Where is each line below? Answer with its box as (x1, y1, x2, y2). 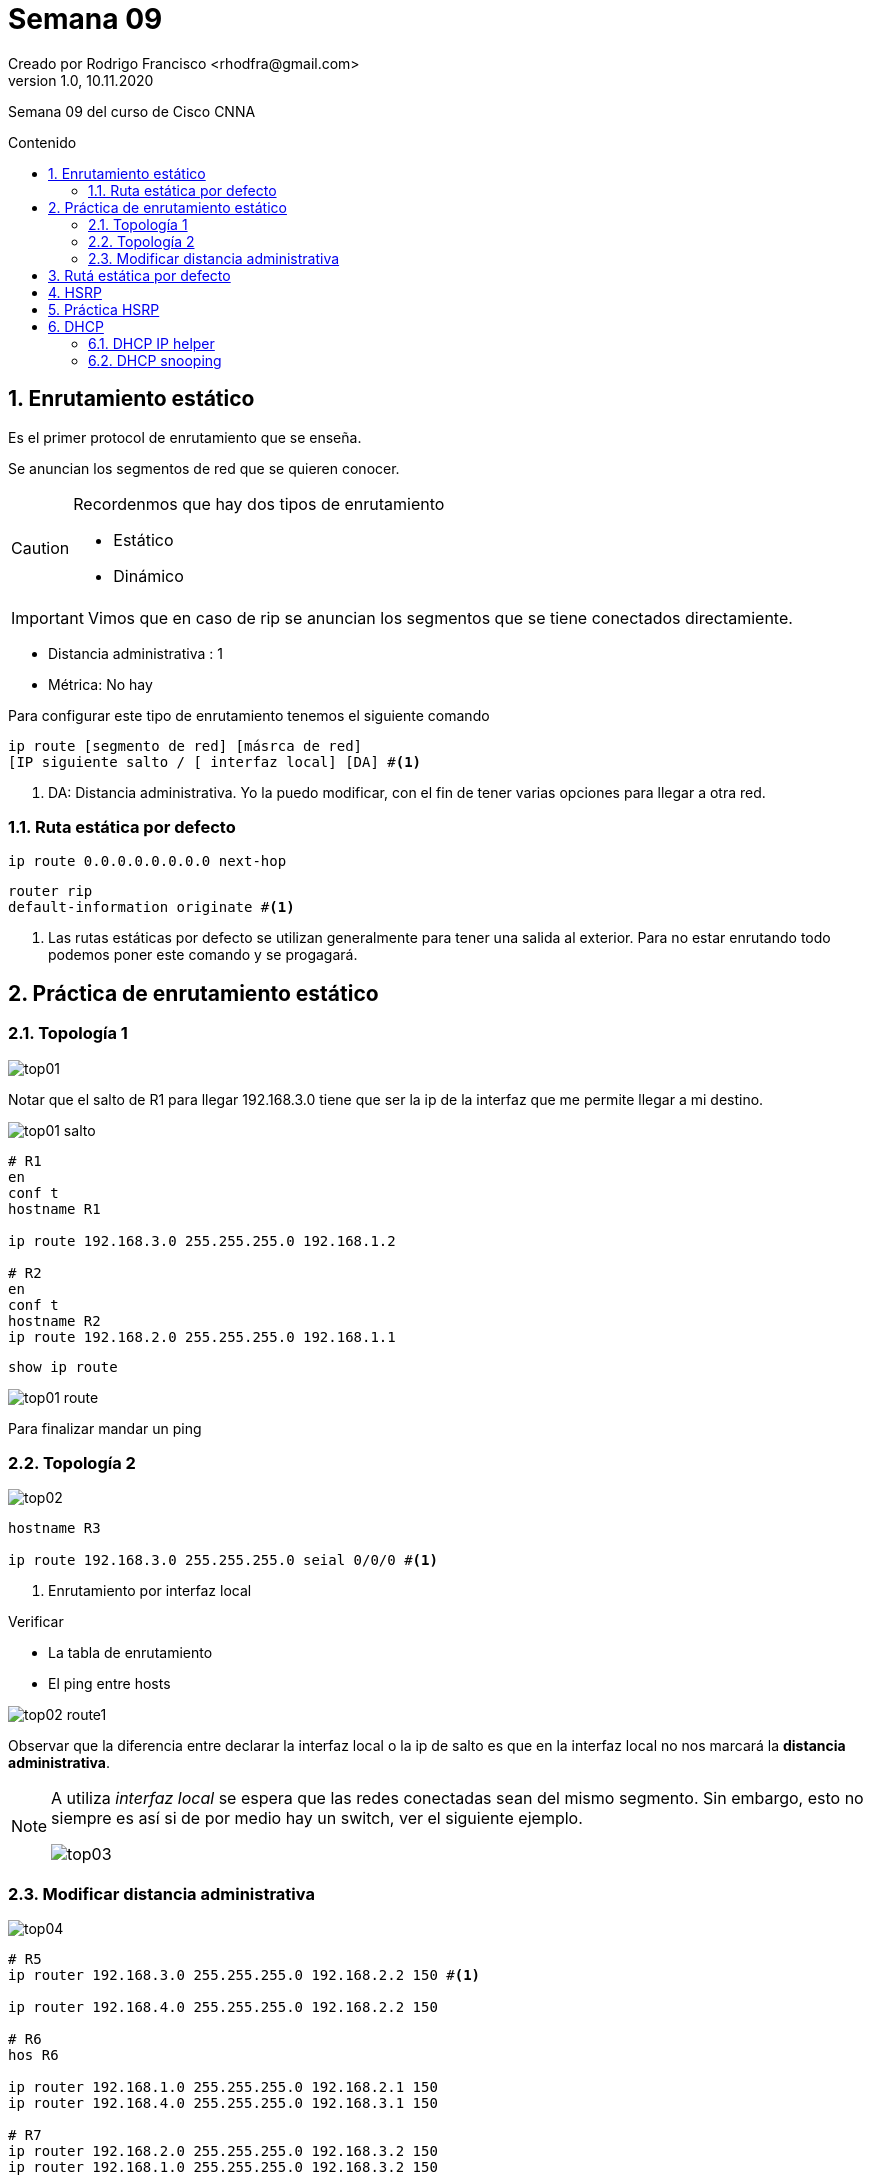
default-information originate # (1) (8, 899, 295, 916)
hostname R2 (8, 1312, 101, 1329)
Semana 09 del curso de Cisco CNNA (8, 102, 256, 120)
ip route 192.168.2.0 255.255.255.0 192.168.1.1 (8, 1328, 396, 1345)
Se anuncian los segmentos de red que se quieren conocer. (8, 459, 400, 477)
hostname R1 (8, 1200, 101, 1217)
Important (11, 607, 84, 628)
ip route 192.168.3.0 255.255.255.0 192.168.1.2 (8, 1232, 396, 1249)
